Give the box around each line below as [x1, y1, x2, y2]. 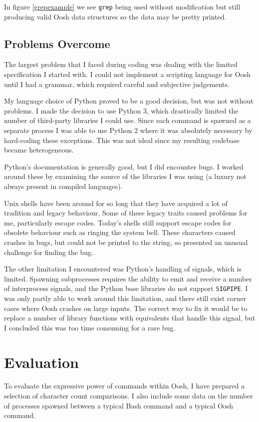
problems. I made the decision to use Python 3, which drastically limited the [4, 105, 239, 115]
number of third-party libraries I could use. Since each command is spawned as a [4, 115, 251, 125]
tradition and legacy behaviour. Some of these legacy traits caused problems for [4, 207, 248, 218]
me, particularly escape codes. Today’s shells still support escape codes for [4, 217, 232, 227]
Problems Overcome [4, 35, 110, 51]
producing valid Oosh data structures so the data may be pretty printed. [4, 11, 227, 21]
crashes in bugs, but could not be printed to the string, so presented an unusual [4, 236, 248, 247]
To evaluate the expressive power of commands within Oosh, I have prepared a [4, 380, 245, 391]
